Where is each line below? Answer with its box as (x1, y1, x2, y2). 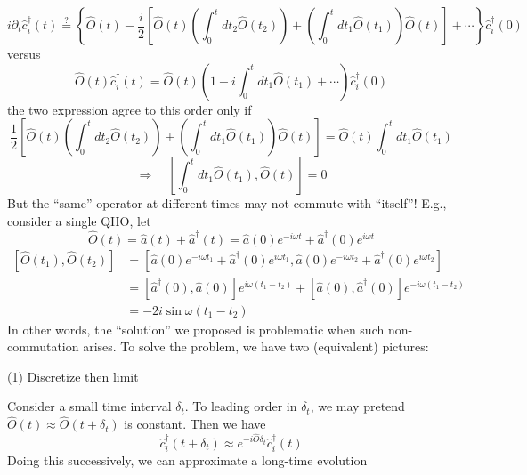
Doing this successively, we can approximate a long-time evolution (7, 450, 368, 469)
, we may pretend (310, 397, 405, 415)
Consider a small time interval (7, 397, 172, 415)
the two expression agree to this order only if (7, 100, 252, 118)
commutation (7, 337, 79, 356)
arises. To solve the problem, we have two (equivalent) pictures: (83, 337, 429, 356)
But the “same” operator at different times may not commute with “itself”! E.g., (7, 194, 447, 213)
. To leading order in (184, 397, 297, 415)
